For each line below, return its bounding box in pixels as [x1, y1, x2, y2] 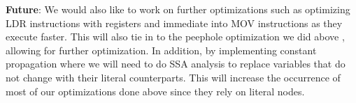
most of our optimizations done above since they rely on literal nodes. [6, 84, 305, 98]
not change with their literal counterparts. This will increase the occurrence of [6, 70, 341, 84]
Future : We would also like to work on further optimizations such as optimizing [6, 2, 350, 16]
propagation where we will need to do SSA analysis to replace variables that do [6, 56, 346, 71]
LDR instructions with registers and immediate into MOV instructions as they [6, 15, 343, 30]
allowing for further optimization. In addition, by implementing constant [6, 42, 317, 57]
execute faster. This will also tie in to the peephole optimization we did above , [6, 29, 345, 44]
